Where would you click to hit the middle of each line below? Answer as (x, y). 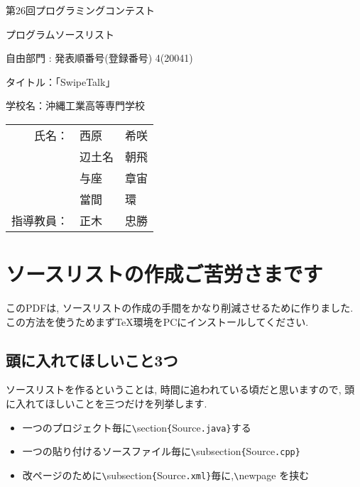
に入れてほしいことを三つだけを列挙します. (107, 404)
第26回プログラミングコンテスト (80, 10)
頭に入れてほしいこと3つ (92, 360)
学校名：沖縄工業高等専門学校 (75, 105)
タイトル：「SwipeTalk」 (61, 81)
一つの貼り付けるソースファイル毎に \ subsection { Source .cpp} (161, 451)
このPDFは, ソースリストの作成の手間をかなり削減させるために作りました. (180, 308)
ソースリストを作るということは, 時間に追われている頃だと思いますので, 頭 (180, 389)
